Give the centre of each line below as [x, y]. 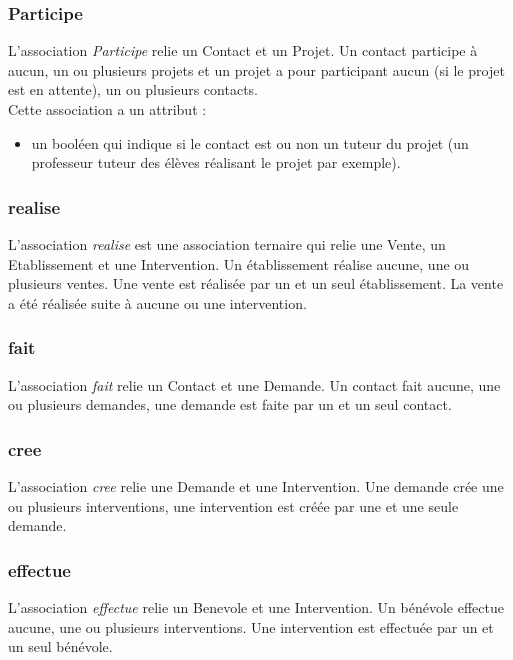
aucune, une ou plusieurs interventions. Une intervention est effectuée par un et [251, 626]
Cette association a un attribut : [107, 109]
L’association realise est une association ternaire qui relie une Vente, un [227, 244]
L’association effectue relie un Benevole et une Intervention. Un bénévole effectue [256, 607]
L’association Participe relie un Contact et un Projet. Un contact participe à [243, 50]
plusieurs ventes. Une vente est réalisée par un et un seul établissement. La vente [256, 283]
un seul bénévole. [60, 646]
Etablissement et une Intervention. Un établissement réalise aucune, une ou [239, 263]
